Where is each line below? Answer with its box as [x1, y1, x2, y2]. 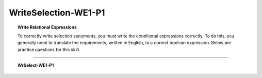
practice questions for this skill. [17, 47, 80, 52]
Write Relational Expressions [17, 24, 77, 30]
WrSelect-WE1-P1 [17, 62, 54, 68]
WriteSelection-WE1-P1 [9, 7, 105, 18]
